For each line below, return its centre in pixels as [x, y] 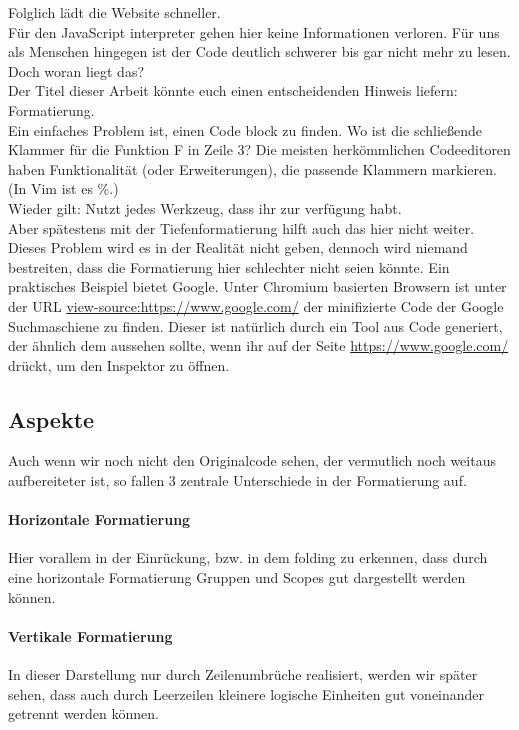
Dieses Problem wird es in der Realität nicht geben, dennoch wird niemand [238, 247]
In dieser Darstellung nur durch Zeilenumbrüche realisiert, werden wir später [243, 674]
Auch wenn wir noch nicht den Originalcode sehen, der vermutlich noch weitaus [252, 460]
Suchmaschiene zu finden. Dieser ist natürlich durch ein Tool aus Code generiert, [255, 325]
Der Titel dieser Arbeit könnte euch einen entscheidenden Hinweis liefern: [233, 90]
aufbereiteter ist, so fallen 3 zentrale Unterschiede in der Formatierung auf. [237, 480]
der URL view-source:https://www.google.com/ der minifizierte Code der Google [256, 305]
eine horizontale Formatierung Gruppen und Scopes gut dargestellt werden [237, 577]
